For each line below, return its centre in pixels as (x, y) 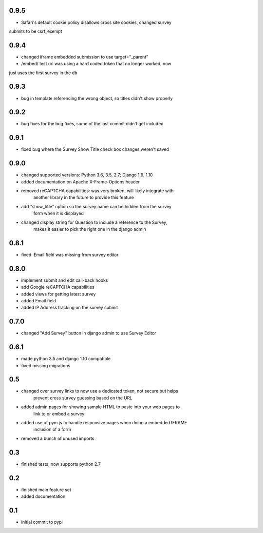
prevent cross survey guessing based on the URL (83, 398)
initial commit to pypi (42, 522)
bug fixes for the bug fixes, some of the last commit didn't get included (92, 124)
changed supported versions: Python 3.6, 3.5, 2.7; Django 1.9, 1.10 (87, 175)
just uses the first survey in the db (43, 73)
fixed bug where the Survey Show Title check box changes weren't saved (95, 149)
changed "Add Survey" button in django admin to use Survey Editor (89, 333)
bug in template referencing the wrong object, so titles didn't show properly (97, 98)
